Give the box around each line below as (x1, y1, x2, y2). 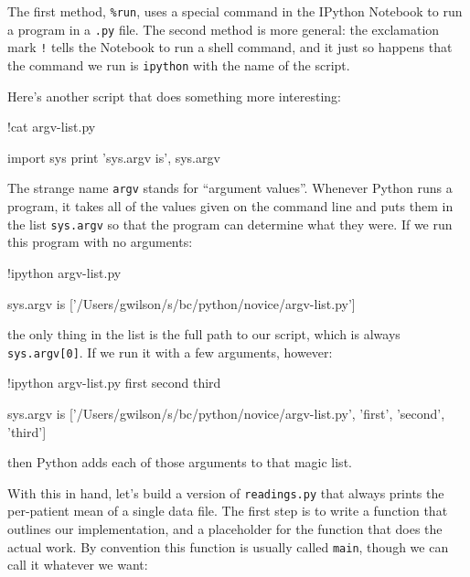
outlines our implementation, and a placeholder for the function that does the (7, 518, 443, 538)
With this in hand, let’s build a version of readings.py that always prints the (7, 483, 444, 502)
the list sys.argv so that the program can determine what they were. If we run (7, 214, 453, 233)
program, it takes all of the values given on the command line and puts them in (7, 197, 454, 216)
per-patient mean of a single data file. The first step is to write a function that (7, 501, 448, 520)
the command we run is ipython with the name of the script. (7, 55, 350, 74)
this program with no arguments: (7, 232, 193, 251)
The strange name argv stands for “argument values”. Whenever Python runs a (7, 178, 453, 198)
